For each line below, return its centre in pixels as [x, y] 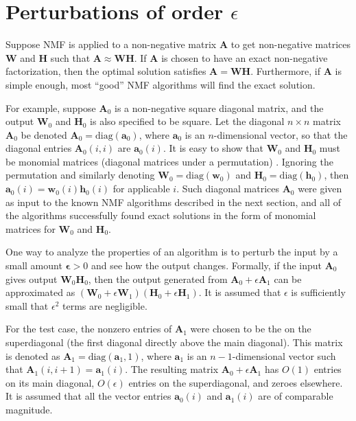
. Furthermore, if [286, 71]
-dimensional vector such [284, 355]
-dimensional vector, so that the [281, 134]
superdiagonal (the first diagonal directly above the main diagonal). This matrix [174, 342]
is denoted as [33, 355]
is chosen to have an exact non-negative [245, 57]
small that [27, 305]
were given [320, 189]
